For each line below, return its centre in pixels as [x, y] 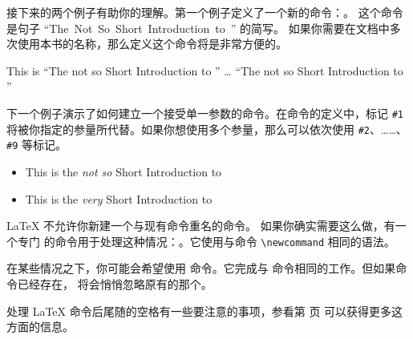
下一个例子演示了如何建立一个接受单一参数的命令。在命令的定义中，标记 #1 [205, 113]
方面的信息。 [40, 327]
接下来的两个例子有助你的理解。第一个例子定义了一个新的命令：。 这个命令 [205, 12]
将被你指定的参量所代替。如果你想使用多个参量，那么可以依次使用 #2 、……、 [207, 129]
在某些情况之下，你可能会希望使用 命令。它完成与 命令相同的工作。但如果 [201, 268]
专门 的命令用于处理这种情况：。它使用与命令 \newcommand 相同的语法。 [206, 241]
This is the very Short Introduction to [119, 198]
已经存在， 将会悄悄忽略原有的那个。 [115, 283]
